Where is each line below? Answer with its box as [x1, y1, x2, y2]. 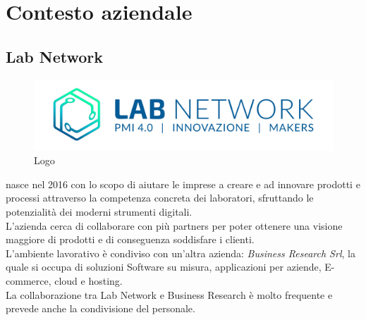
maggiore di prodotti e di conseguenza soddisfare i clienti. [6, 232, 255, 247]
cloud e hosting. [54, 273, 123, 288]
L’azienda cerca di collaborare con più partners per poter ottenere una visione [6, 218, 343, 233]
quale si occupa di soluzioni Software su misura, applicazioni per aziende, [6, 259, 322, 274]
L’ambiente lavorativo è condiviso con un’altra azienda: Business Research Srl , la [6, 245, 355, 260]
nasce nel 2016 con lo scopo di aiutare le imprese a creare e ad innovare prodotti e [6, 176, 360, 191]
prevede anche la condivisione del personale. [6, 301, 195, 316]
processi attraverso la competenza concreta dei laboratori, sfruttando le [6, 190, 314, 205]
